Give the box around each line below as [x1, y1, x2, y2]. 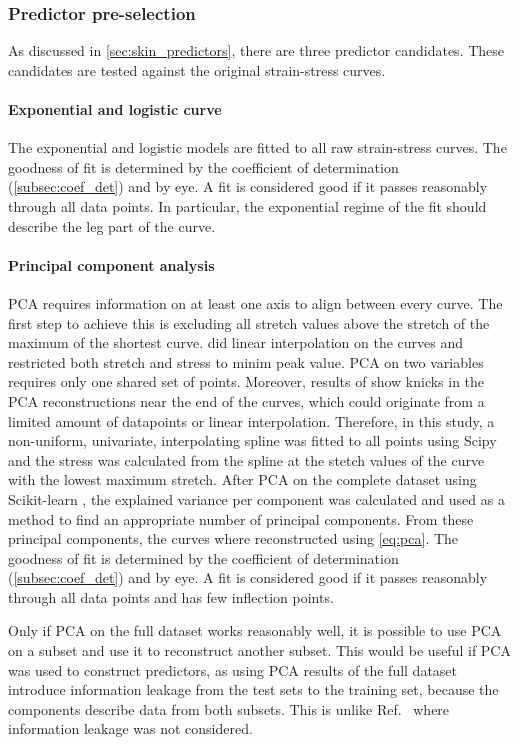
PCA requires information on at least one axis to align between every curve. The [8, 292, 503, 313]
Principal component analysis [8, 254, 215, 275]
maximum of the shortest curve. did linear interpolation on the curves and [8, 332, 464, 353]
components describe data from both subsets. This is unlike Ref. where [8, 698, 450, 719]
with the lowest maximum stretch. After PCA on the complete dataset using [8, 469, 477, 490]
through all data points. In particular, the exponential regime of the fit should [8, 195, 487, 216]
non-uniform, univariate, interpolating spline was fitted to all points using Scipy [8, 430, 497, 451]
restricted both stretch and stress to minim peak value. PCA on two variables [8, 351, 484, 372]
